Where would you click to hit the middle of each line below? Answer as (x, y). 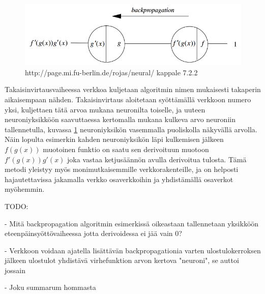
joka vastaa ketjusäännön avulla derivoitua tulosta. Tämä (157, 159)
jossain (15, 270)
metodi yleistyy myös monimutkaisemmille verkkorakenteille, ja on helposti (122, 169)
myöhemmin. (25, 189)
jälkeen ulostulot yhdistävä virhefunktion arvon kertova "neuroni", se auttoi (122, 260)
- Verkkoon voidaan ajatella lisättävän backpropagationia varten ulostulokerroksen (133, 250)
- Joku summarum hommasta (50, 287)
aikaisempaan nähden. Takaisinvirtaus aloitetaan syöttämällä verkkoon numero (128, 99)
